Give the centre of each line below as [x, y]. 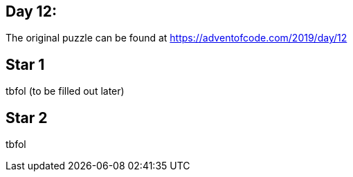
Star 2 [27, 118]
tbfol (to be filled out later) [65, 91]
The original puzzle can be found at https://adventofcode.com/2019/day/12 [176, 38]
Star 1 [25, 64]
